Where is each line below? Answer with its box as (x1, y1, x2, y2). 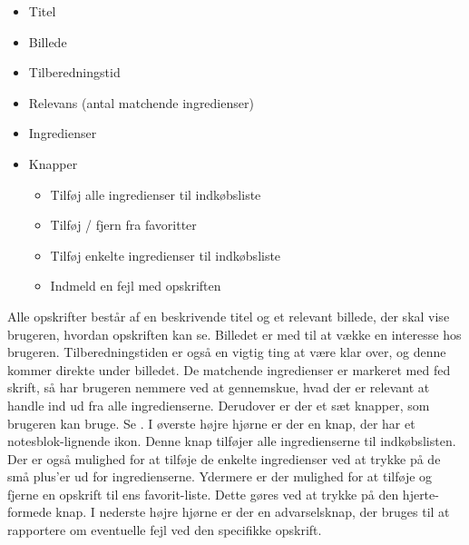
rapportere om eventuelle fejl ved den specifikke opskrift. (7, 520, 322, 540)
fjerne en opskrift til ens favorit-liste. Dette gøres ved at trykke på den (7, 484, 399, 503)
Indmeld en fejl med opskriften (50, 276, 221, 295)
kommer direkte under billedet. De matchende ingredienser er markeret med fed (7, 360, 451, 379)
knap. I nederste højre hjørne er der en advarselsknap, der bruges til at (55, 502, 450, 521)
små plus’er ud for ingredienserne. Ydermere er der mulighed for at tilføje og (7, 467, 433, 486)
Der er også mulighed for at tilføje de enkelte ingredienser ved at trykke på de (7, 449, 441, 468)
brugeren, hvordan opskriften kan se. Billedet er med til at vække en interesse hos (7, 324, 462, 343)
